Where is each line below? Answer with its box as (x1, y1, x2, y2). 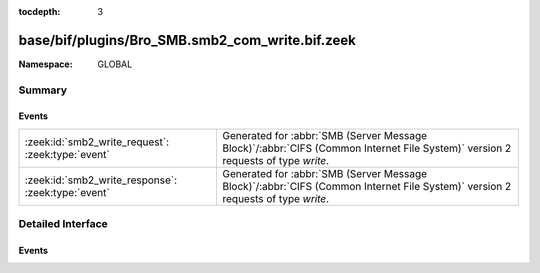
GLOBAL (97, 58, 133, 70)
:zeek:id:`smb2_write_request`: (24, 135, 170, 149)
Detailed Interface (18, 217, 109, 231)
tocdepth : (18, 6, 61, 17)
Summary (18, 83, 68, 97)
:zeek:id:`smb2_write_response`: (24, 173, 178, 187)
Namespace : (18, 58, 74, 70)
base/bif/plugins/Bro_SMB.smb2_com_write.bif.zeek (18, 31, 357, 49)
